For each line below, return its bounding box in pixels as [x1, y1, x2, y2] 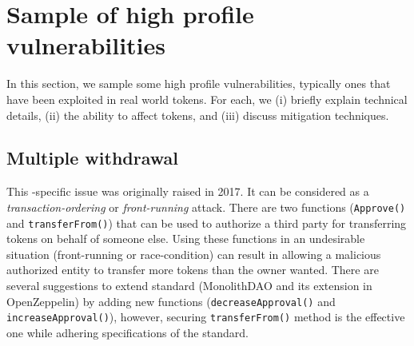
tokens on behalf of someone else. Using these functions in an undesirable [6, 230, 365, 247]
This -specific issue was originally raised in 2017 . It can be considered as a [6, 183, 369, 200]
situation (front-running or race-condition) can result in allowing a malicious [6, 245, 381, 262]
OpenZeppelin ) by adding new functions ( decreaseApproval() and [6, 292, 336, 309]
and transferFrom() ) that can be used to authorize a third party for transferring [6, 214, 407, 231]
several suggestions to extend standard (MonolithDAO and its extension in [6, 276, 372, 293]
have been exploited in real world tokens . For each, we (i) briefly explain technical [6, 90, 408, 107]
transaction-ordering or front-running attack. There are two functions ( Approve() [6, 198, 406, 215]
